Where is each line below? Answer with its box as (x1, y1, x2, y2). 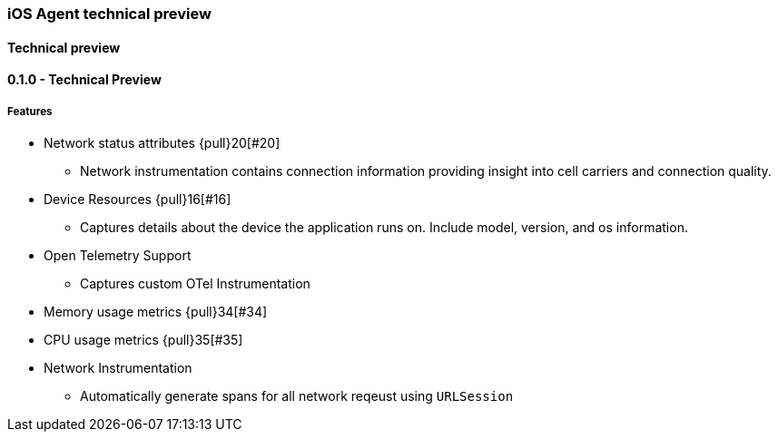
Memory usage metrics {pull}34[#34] (44, 304, 268, 319)
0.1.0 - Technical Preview (7, 72, 162, 88)
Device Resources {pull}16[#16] (44, 191, 231, 207)
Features (7, 104, 53, 118)
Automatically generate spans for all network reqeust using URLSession (80, 388, 514, 404)
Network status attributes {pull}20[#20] (44, 135, 281, 151)
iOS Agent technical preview (7, 5, 212, 23)
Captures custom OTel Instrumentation (80, 276, 310, 291)
